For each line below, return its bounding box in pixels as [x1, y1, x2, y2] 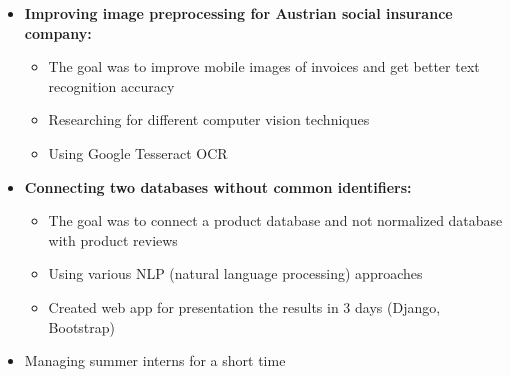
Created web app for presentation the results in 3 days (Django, [48, 296, 441, 317]
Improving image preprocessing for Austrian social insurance [24, 3, 453, 23]
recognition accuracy [48, 75, 175, 96]
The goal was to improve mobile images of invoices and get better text [48, 56, 480, 77]
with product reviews [48, 229, 178, 250]
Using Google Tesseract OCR [48, 142, 228, 163]
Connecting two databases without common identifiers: [24, 176, 412, 197]
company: [24, 22, 92, 43]
